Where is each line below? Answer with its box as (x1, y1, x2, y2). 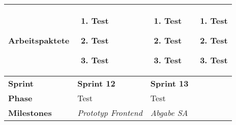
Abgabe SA (150, 107, 188, 118)
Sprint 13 (150, 77, 189, 89)
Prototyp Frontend (77, 107, 142, 118)
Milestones (8, 107, 52, 118)
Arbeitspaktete (8, 34, 70, 46)
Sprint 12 (77, 77, 115, 89)
